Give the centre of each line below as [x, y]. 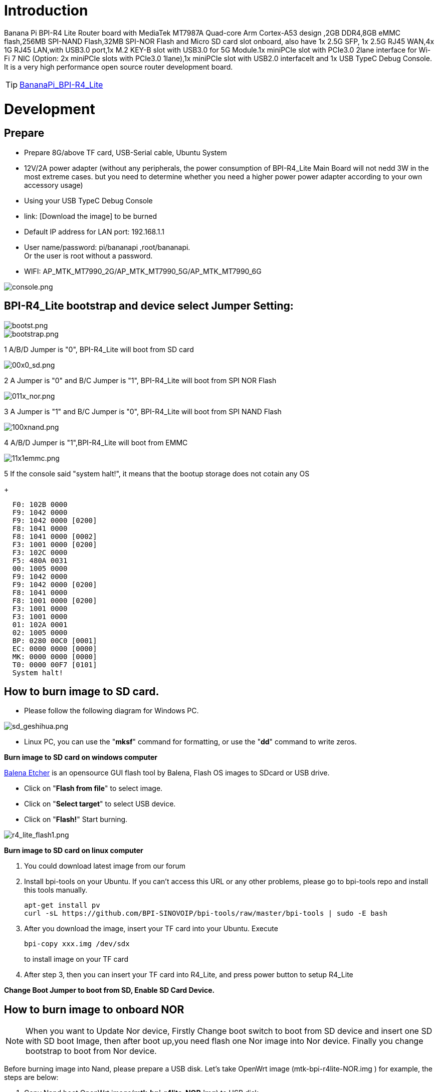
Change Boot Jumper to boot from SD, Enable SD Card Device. [110, 990]
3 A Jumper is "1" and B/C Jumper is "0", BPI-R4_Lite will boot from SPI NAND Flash [143, 411]
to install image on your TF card [76, 959]
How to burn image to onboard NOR [94, 1009]
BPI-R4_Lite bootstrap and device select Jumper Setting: [149, 306]
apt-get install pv [62, 905]
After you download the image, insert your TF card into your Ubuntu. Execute [151, 929]
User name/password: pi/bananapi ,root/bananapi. [107, 247]
